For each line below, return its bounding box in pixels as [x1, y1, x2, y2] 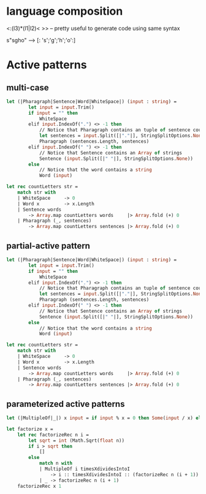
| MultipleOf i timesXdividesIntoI [39, 466, 131, 473]
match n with [39, 460, 72, 466]
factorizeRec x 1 [17, 483, 62, 489]
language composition [6, 4, 123, 18]
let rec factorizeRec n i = [17, 431, 89, 438]
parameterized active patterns [6, 398, 125, 409]
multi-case [6, 82, 49, 93]
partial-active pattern [6, 240, 91, 251]
